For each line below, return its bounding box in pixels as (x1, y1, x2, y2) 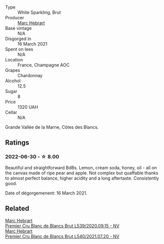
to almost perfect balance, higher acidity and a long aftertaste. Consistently (5, 175, 160, 181)
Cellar (5, 109, 17, 115)
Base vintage (5, 25, 32, 31)
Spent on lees (5, 47, 34, 52)
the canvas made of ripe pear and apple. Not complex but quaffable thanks (5, 170, 159, 176)
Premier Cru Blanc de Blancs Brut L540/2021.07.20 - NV (5, 233, 120, 239)
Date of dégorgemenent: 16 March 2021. (5, 190, 88, 196)
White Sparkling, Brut (17, 9, 61, 15)
